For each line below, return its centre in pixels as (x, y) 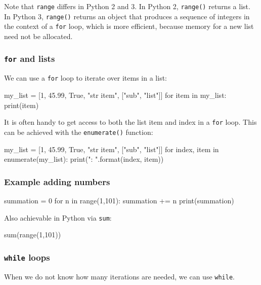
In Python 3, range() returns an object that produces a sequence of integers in (127, 16)
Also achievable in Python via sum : (58, 217)
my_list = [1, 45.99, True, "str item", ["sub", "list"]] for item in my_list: (115, 95)
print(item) (21, 105)
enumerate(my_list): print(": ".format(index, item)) (84, 159)
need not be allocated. (38, 36)
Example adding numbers (57, 181)
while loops (27, 257)
